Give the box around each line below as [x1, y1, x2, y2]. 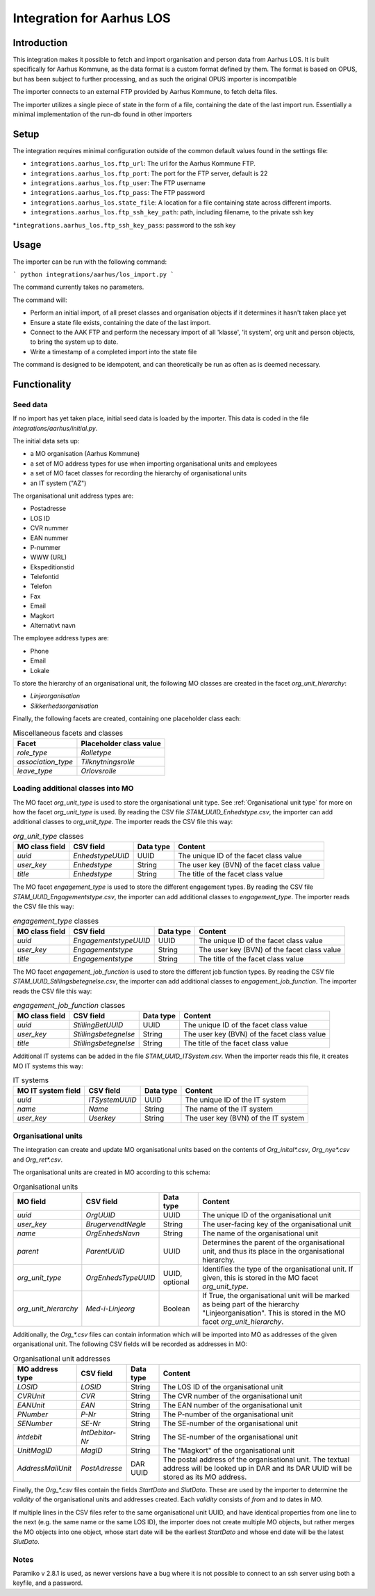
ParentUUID [85, 1246, 125, 1256]
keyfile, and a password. [12, 1579, 83, 1587]
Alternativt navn [30, 622, 76, 630]
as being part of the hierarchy [202, 1299, 300, 1309]
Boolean [162, 1304, 190, 1313]
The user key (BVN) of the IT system [185, 1114, 305, 1123]
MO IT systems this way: [12, 1061, 83, 1070]
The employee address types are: [12, 634, 109, 642]
